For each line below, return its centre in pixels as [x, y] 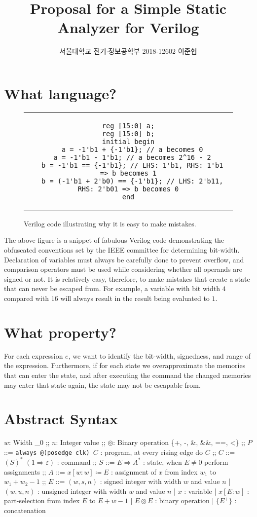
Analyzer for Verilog [128, 27]
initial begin [128, 141]
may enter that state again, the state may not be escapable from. [102, 385]
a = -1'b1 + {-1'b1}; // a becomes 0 [132, 149]
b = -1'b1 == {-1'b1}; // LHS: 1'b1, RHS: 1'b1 [132, 165]
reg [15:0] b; [128, 133]
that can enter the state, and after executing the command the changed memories [128, 375]
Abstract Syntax [61, 419]
